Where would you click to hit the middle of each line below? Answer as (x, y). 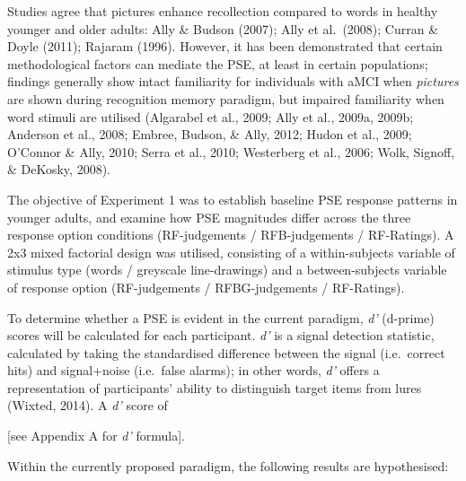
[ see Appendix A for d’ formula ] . (96, 436)
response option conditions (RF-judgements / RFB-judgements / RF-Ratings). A (231, 235)
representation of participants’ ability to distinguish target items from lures (215, 387)
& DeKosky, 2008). (59, 169)
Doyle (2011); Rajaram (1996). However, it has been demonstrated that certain (225, 46)
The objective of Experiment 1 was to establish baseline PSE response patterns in (233, 199)
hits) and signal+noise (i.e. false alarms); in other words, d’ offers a (193, 370)
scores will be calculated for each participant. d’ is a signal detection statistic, (221, 335)
